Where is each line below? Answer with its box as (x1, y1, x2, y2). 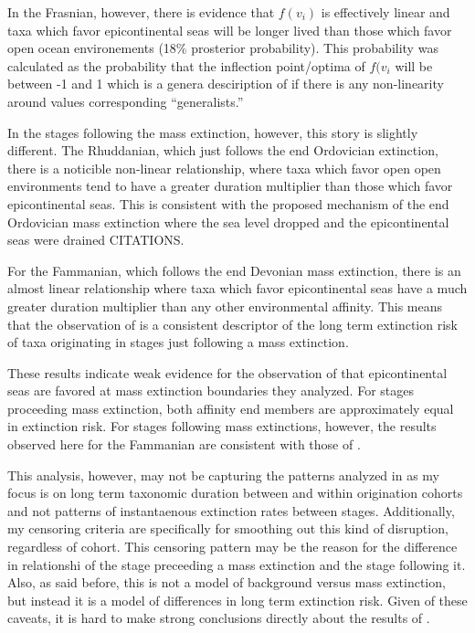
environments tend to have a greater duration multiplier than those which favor (7, 176, 453, 195)
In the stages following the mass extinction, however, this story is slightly (7, 122, 418, 142)
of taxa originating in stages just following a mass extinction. (7, 332, 349, 352)
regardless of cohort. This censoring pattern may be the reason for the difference (7, 537, 458, 556)
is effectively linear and (321, 3, 450, 21)
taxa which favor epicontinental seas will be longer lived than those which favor (7, 20, 452, 39)
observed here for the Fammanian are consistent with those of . (7, 435, 361, 454)
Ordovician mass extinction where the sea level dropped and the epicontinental (7, 212, 449, 231)
